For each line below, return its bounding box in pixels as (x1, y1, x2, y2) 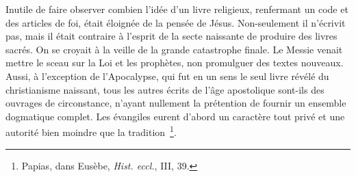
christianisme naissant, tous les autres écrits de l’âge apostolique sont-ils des (5, 82, 325, 96)
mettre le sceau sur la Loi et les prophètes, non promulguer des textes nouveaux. (5, 55, 344, 70)
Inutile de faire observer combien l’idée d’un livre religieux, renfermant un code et (5, 2, 348, 16)
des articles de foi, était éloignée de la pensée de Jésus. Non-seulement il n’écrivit (5, 15, 346, 29)
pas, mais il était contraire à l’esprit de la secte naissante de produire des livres (5, 29, 338, 43)
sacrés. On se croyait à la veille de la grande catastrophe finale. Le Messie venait (5, 42, 343, 56)
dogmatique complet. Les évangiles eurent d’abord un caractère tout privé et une (5, 109, 345, 123)
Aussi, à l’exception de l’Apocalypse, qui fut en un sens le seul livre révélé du (5, 68, 329, 83)
